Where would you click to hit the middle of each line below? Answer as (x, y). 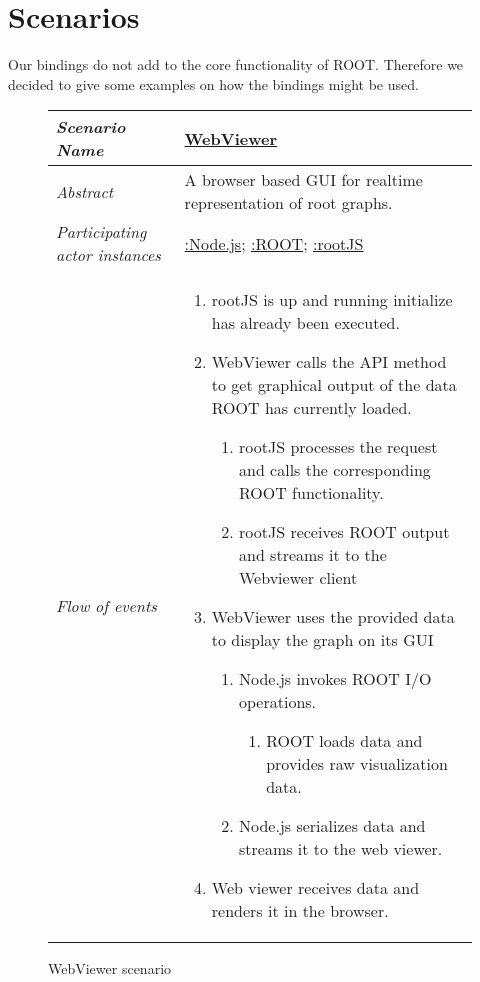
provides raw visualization (357, 764)
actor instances (108, 255)
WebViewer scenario (110, 968)
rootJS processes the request (338, 447)
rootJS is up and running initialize (332, 300)
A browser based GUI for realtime (303, 180)
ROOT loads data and (344, 741)
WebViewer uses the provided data (333, 617)
